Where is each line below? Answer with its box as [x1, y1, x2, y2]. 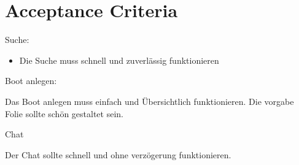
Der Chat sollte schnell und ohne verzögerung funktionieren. [5, 148, 231, 161]
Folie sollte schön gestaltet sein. [5, 107, 123, 120]
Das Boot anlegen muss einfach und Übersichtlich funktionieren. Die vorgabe [5, 94, 294, 107]
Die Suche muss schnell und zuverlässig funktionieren [19, 53, 219, 66]
